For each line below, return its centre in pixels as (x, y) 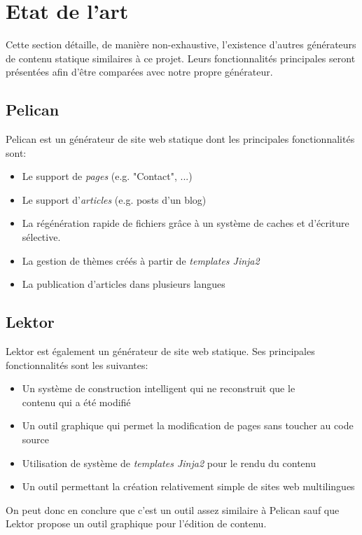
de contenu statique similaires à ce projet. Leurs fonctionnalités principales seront (181, 58)
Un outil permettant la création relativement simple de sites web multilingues (188, 486)
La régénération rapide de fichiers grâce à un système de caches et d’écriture (186, 223)
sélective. (41, 237)
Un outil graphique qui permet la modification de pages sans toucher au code (188, 425)
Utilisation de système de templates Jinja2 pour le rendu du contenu (169, 463)
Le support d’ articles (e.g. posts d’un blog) (114, 199)
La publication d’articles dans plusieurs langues (124, 284)
